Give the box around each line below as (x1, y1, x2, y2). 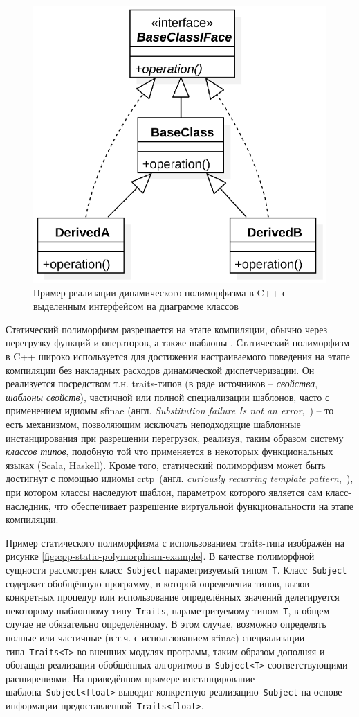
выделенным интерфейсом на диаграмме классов (33, 299, 239, 313)
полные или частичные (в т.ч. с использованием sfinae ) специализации (6, 630, 305, 644)
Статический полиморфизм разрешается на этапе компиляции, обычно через (6, 321, 328, 336)
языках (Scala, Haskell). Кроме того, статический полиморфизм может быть (6, 457, 326, 472)
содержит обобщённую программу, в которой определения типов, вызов (6, 576, 309, 590)
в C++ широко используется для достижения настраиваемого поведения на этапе (6, 348, 350, 363)
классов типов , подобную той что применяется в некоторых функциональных (6, 444, 333, 459)
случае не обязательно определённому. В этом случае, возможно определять (6, 617, 326, 631)
